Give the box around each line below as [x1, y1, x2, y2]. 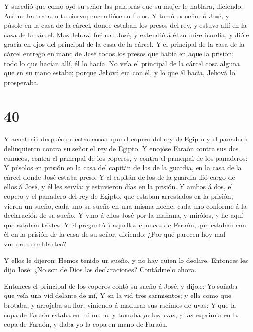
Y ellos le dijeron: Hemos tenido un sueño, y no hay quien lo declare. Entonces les [4, 255, 248, 265]
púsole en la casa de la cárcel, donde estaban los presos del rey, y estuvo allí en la [4, 20, 247, 30]
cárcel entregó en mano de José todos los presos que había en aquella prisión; [4, 48, 234, 58]
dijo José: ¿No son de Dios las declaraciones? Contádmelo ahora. [4, 264, 197, 275]
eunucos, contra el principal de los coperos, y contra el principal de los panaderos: [4, 153, 248, 163]
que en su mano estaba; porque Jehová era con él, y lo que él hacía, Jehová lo [4, 68, 235, 78]
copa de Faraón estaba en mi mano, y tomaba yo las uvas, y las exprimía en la [4, 309, 238, 319]
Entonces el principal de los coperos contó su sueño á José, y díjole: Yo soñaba [4, 280, 238, 291]
